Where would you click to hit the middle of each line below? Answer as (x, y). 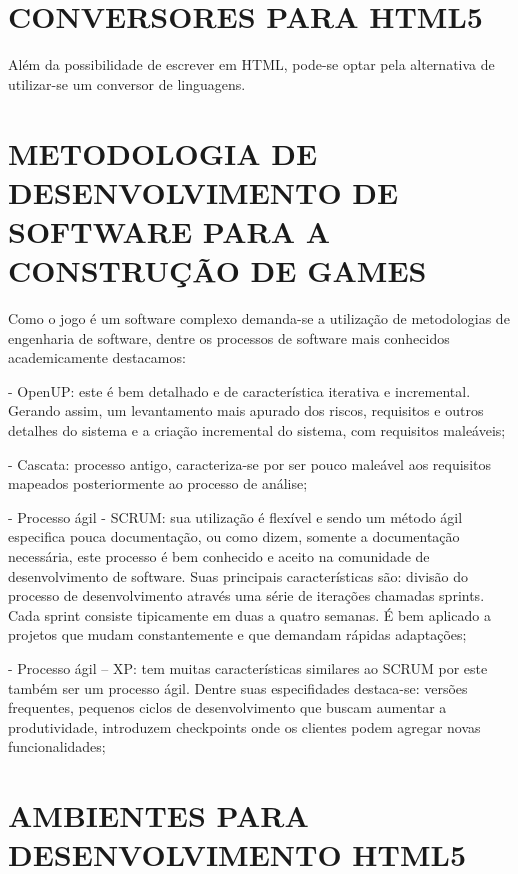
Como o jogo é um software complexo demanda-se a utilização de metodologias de (259, 318)
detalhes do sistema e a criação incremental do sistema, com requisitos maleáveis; (257, 429)
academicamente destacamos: (97, 357)
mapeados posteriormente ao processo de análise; (158, 483)
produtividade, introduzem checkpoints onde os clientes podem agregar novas (244, 726)
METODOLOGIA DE (163, 152)
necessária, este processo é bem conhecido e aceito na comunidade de (219, 555)
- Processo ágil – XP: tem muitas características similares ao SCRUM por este (248, 667)
